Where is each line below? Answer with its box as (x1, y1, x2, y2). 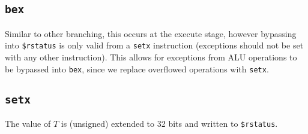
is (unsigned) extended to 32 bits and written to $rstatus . (61, 117, 278, 130)
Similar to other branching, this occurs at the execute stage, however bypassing (5, 27, 297, 39)
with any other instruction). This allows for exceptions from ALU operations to (5, 51, 297, 63)
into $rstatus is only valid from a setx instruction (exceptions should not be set (5, 39, 304, 51)
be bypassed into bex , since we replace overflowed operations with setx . (5, 62, 269, 75)
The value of (5, 117, 51, 130)
